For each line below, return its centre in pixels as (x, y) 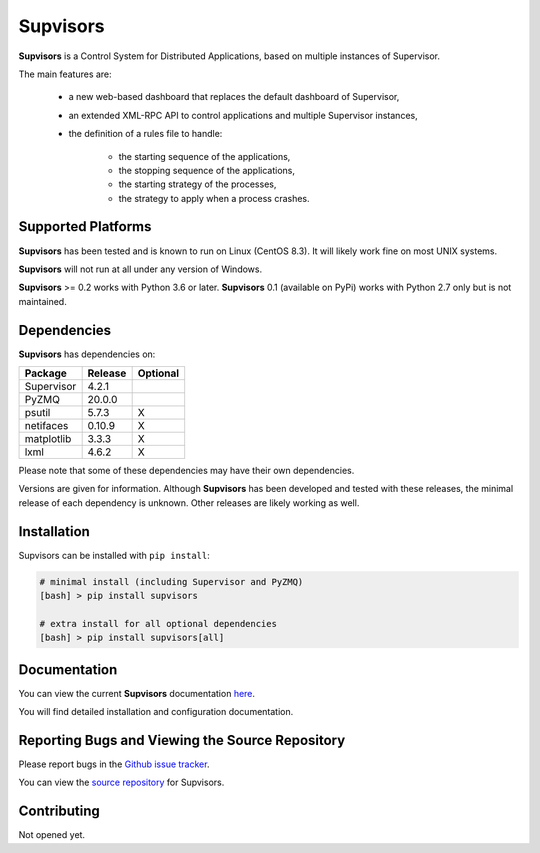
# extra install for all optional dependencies (158, 623)
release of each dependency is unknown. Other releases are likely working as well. (189, 502)
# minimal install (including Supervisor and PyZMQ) (171, 581)
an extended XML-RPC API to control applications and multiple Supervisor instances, (243, 115)
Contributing (59, 811)
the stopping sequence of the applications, (206, 170)
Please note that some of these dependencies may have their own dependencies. (186, 471)
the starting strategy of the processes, (197, 184)
